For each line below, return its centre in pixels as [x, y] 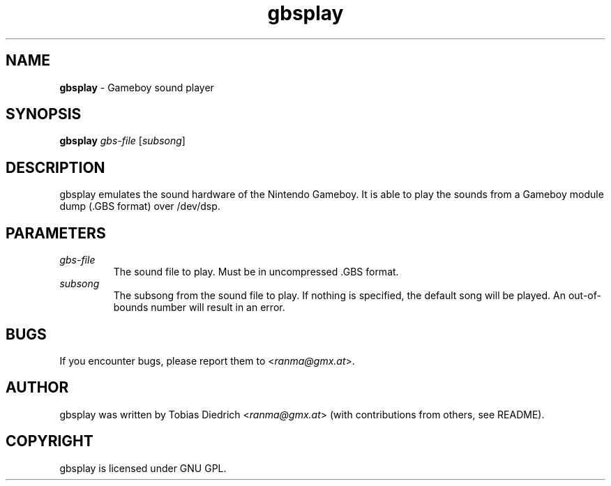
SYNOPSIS [44, 114]
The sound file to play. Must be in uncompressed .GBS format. [256, 272]
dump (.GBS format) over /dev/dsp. [140, 206]
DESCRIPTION [55, 167]
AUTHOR [37, 388]
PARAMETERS [56, 233]
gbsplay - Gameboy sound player [137, 87]
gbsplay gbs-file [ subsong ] [122, 141]
